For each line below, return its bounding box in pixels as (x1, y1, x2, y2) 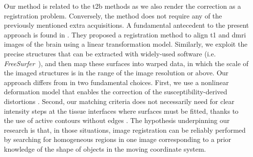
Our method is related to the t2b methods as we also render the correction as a (4, 1, 241, 11)
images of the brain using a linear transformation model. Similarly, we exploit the (4, 39, 248, 49)
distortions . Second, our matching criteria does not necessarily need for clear (4, 96, 234, 106)
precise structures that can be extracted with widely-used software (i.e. (4, 48, 216, 58)
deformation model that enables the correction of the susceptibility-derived (4, 87, 228, 97)
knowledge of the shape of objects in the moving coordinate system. (4, 143, 206, 154)
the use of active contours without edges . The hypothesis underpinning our (4, 115, 230, 125)
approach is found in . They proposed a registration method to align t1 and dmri (4, 29, 246, 39)
